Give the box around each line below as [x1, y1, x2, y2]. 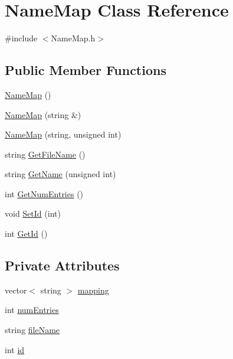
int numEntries [5, 303, 59, 316]
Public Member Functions [5, 61, 166, 79]
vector [5, 283, 27, 296]
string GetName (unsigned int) [5, 168, 116, 180]
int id [5, 343, 25, 355]
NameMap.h [51, 32, 96, 44]
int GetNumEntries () [5, 187, 84, 200]
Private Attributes [5, 256, 120, 275]
